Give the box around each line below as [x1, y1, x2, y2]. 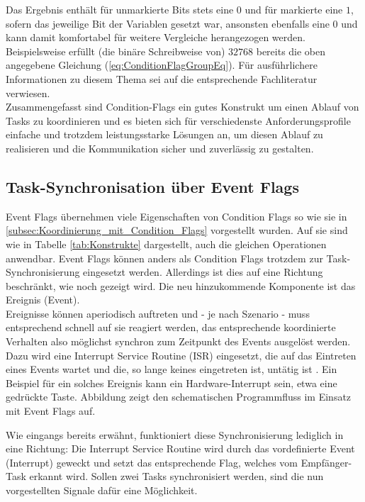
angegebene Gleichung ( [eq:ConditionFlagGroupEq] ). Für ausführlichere [6, 57, 318, 72]
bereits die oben [256, 43, 326, 58]
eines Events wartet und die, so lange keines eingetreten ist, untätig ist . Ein [6, 362, 337, 376]
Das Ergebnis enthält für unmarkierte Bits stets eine [6, 2, 234, 16]
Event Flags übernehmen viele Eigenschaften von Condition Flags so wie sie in [6, 208, 347, 223]
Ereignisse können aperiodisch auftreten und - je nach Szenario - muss [6, 306, 310, 320]
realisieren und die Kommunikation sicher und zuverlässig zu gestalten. [6, 140, 314, 155]
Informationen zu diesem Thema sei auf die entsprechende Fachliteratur [6, 71, 318, 86]
